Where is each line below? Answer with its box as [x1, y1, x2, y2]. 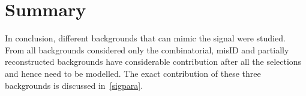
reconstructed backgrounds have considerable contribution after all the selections [5, 55, 302, 68]
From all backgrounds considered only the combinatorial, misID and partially [5, 43, 289, 56]
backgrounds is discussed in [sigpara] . [5, 79, 143, 91]
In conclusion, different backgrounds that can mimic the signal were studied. [5, 32, 286, 44]
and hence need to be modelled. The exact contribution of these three [5, 67, 261, 79]
